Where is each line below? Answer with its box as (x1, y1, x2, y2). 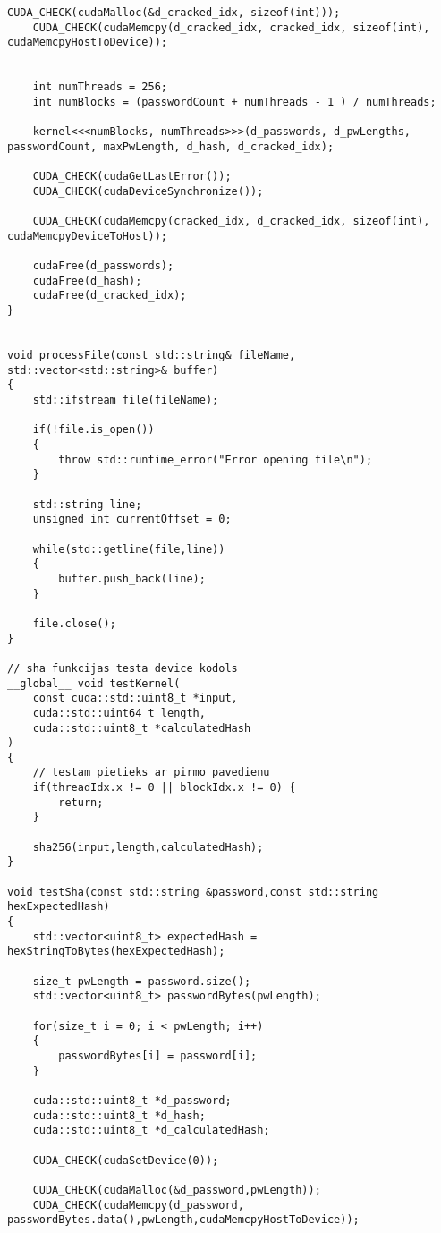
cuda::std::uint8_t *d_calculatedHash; (32, 1124, 270, 1137)
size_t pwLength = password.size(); (32, 974, 251, 988)
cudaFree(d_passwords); (32, 259, 174, 273)
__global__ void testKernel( (7, 676, 181, 690)
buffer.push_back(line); (58, 572, 206, 585)
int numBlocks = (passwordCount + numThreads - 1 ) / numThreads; (32, 95, 437, 108)
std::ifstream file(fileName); (32, 394, 219, 407)
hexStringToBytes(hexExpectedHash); (7, 945, 225, 958)
